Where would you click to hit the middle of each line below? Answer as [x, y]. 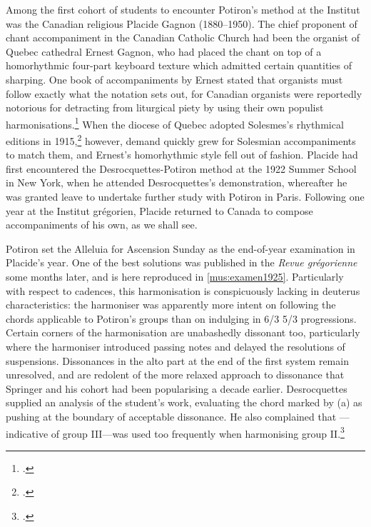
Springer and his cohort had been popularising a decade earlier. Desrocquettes [177, 388]
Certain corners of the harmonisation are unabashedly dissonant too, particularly [183, 332]
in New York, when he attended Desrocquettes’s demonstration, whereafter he [177, 182]
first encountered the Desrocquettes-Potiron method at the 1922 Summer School [181, 168]
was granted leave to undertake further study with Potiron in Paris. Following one [185, 197]
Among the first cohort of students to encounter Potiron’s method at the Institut [183, 9]
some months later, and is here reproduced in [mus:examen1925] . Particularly [175, 276]
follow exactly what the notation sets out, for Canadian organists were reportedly [184, 93]
